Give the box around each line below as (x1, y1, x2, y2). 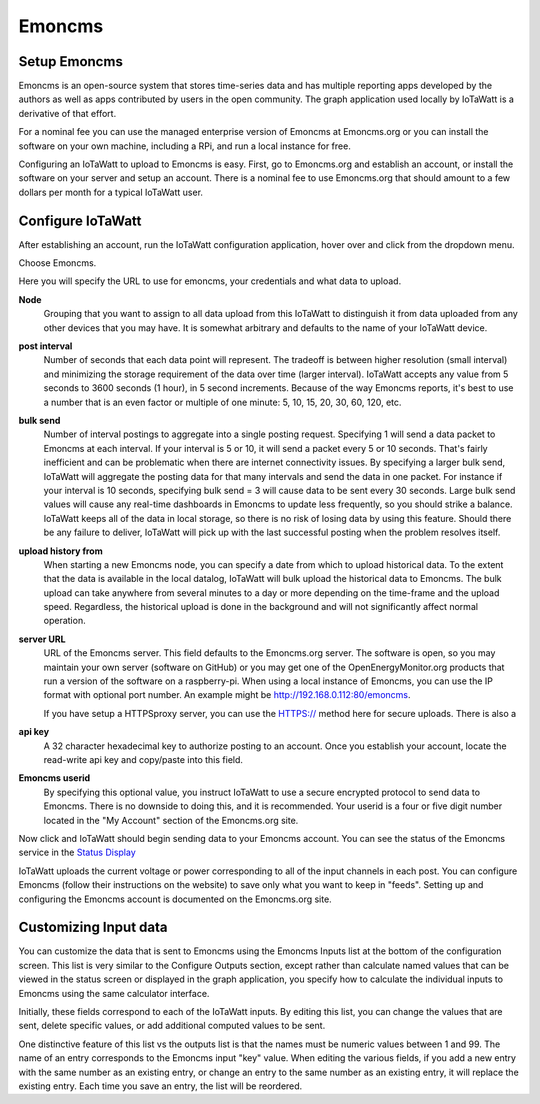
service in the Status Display (18, 846, 137, 859)
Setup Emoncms (18, 53, 124, 70)
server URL (18, 633, 66, 645)
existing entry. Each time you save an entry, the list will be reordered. (18, 1080, 303, 1092)
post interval (18, 340, 73, 352)
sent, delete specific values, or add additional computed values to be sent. (18, 1020, 326, 1032)
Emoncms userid (18, 772, 91, 784)
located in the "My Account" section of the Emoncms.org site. (43, 814, 299, 826)
